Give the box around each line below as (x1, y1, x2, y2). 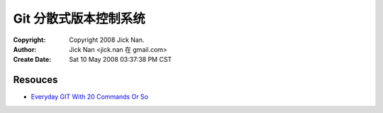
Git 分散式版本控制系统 (13, 11, 145, 26)
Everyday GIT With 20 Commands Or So (30, 92, 149, 101)
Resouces (13, 74, 58, 86)
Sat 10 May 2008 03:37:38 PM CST (69, 55, 172, 64)
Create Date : (13, 55, 52, 64)
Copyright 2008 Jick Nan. (69, 36, 145, 44)
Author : (13, 45, 37, 53)
